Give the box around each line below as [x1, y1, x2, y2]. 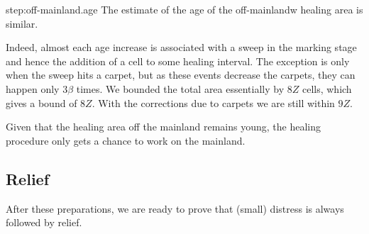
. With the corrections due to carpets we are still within [92, 95, 335, 110]
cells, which [302, 81, 352, 96]
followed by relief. [6, 215, 82, 230]
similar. [6, 16, 38, 30]
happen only [6, 81, 60, 96]
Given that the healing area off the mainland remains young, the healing [6, 119, 321, 134]
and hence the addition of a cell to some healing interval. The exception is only [6, 53, 350, 68]
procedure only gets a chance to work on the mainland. [6, 133, 246, 147]
